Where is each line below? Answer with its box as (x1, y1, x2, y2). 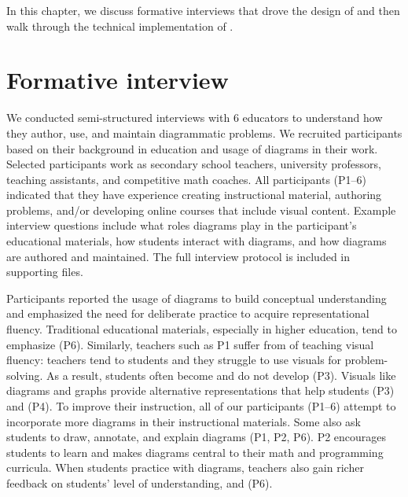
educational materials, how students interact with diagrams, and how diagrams (6, 233, 387, 249)
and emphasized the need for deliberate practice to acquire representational (6, 305, 369, 322)
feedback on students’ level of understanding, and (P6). (6, 474, 273, 491)
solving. (6, 366, 43, 383)
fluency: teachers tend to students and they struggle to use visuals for (6, 352, 342, 368)
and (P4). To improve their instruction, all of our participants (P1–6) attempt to (6, 398, 396, 414)
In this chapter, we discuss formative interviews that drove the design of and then (6, 2, 400, 18)
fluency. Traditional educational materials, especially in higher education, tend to (6, 321, 397, 337)
